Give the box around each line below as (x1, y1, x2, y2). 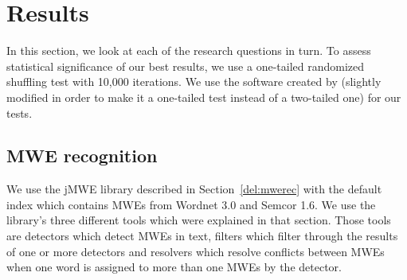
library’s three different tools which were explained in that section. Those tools (6, 212, 391, 228)
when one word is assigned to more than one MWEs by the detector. (6, 259, 342, 275)
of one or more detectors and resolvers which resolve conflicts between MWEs (6, 243, 385, 259)
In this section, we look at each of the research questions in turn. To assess (6, 42, 371, 59)
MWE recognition (6, 143, 158, 168)
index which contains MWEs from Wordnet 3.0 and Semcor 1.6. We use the (6, 196, 376, 212)
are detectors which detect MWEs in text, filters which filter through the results (6, 227, 398, 244)
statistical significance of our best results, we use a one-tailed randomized (6, 57, 365, 74)
